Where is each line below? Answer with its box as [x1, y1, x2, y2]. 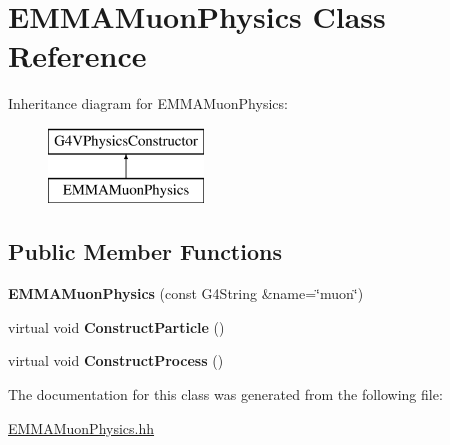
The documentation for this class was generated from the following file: [8, 384, 443, 405]
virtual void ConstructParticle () [8, 316, 225, 337]
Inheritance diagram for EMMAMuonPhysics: [8, 93, 288, 114]
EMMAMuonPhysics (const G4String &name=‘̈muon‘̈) [8, 283, 364, 304]
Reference [8, 35, 147, 76]
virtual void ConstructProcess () [8, 350, 224, 371]
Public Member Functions [8, 236, 282, 267]
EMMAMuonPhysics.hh [8, 417, 155, 438]
